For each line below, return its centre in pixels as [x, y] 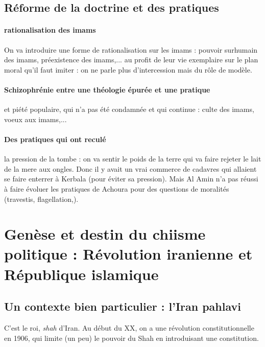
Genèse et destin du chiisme [105, 234]
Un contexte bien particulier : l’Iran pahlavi [123, 306]
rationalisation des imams [50, 30]
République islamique [81, 274]
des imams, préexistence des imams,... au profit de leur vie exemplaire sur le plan [131, 60]
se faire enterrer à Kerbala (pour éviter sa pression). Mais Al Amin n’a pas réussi [131, 179]
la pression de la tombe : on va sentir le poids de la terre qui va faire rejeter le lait [133, 159]
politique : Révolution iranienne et [128, 254]
